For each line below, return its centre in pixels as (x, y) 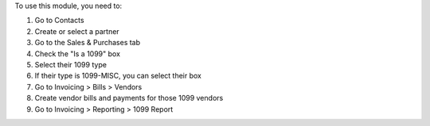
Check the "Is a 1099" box (78, 53)
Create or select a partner (77, 31)
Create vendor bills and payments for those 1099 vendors (129, 98)
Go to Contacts (59, 21)
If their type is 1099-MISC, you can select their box (118, 76)
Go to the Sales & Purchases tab (88, 43)
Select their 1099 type (71, 64)
